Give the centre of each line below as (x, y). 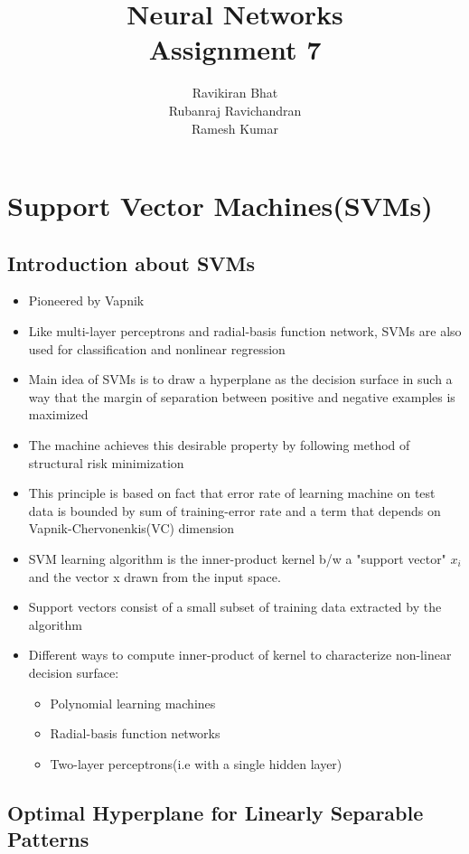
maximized (58, 414)
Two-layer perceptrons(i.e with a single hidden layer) (196, 763)
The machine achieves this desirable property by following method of (219, 445)
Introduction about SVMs (131, 263)
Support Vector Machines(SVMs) (220, 206)
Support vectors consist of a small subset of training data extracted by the (235, 607)
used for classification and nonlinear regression (157, 348)
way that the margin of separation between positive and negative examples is (242, 396)
